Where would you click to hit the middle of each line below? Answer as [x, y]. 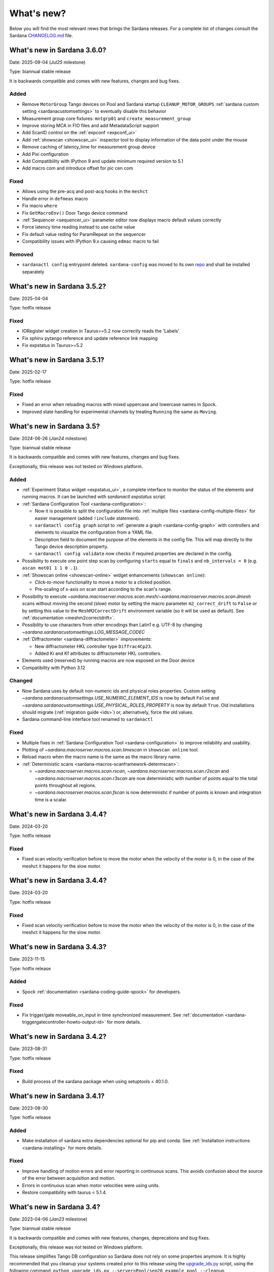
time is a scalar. [51, 799]
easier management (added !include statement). [88, 518]
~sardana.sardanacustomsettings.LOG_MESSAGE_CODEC [83, 632]
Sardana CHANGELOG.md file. [41, 35]
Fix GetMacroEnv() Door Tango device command [75, 213]
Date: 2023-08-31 [28, 1049]
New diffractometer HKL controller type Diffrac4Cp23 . [93, 646]
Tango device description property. [72, 546]
